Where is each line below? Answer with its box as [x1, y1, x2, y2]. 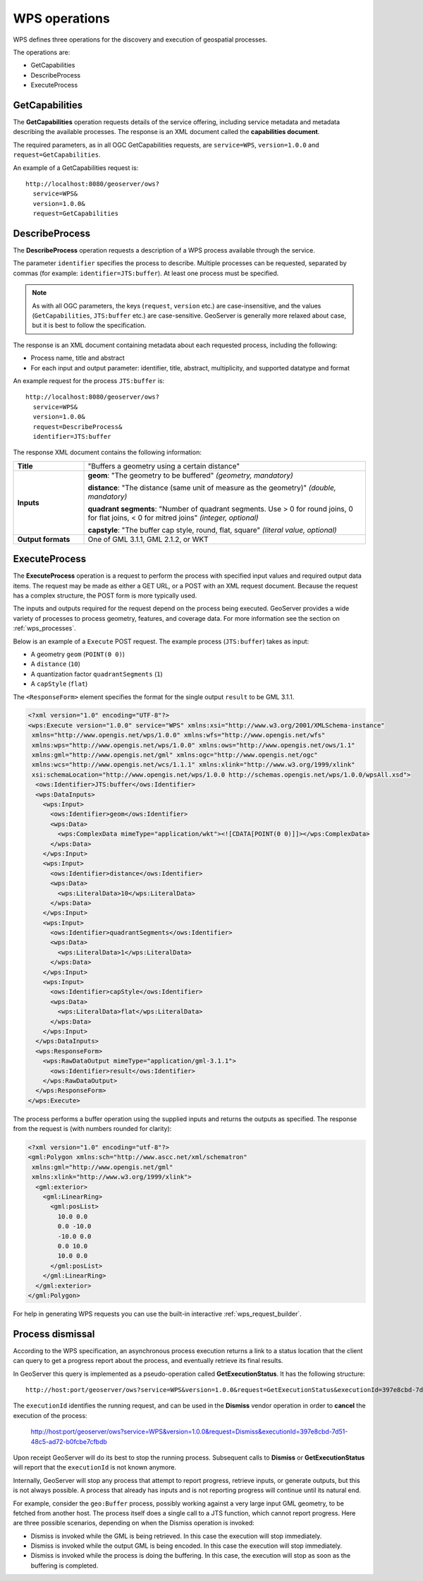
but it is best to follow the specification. [32, 321, 147, 329]
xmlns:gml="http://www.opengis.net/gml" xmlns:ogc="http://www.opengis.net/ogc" [32, 751, 319, 759]
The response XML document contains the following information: [13, 448, 202, 456]
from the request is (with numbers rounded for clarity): [13, 1125, 172, 1133]
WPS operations [13, 11, 111, 26]
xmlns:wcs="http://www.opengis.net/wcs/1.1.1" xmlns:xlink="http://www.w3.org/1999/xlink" [32, 761, 355, 769]
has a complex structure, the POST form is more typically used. [13, 591, 197, 600]
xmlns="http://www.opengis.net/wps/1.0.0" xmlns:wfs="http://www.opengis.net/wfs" [32, 731, 326, 739]
